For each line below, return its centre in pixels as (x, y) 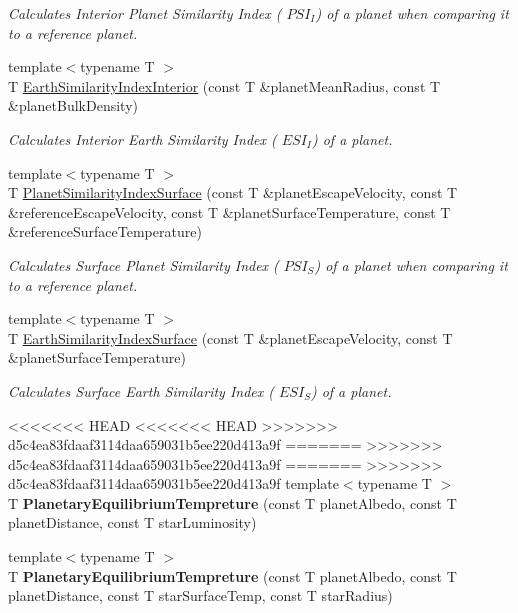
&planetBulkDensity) (73, 105)
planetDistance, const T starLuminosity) (132, 522)
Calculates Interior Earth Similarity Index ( (142, 138)
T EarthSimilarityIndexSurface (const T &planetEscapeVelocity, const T (230, 337)
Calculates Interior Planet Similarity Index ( (145, 13)
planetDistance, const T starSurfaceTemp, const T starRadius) (200, 595)
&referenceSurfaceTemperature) (105, 231)
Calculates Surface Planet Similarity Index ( (143, 264)
